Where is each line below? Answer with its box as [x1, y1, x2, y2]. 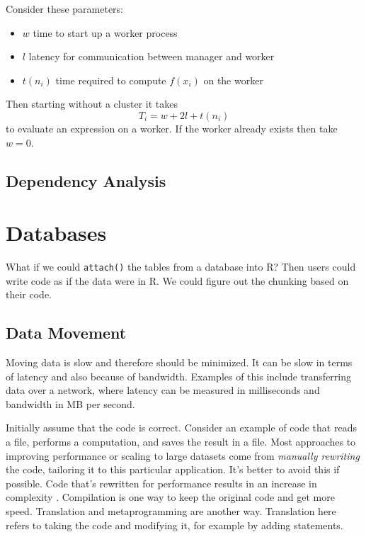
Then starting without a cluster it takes [6, 96, 178, 111]
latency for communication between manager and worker [28, 49, 275, 64]
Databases [6, 218, 107, 247]
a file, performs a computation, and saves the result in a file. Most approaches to [6, 434, 356, 449]
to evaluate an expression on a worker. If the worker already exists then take [6, 120, 338, 135]
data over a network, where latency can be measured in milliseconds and [6, 383, 320, 397]
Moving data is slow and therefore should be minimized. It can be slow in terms [6, 355, 353, 370]
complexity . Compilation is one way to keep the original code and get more [6, 490, 335, 504]
